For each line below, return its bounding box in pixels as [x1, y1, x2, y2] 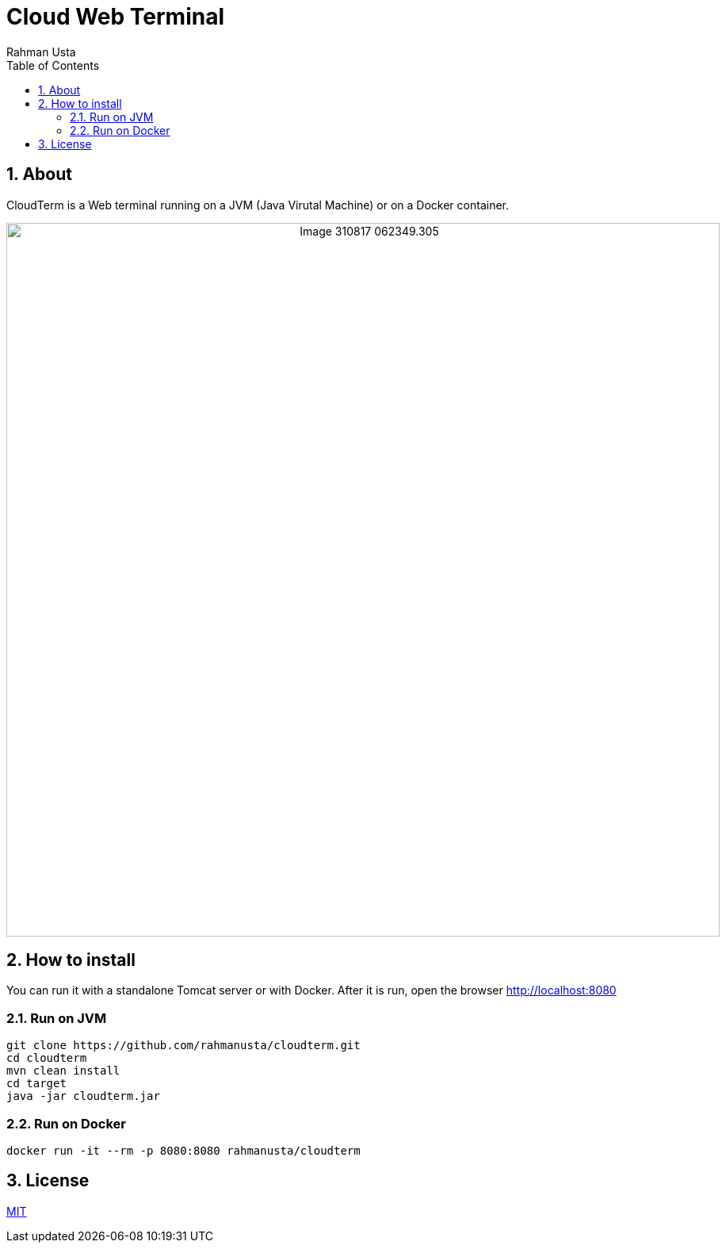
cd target [6, 1077, 67, 1090]
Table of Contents [6, 58, 100, 72]
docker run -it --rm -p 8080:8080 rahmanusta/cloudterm [6, 1144, 361, 1157]
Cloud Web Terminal [6, 3, 225, 30]
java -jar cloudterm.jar [6, 1090, 160, 1103]
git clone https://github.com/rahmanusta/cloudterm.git [6, 1039, 361, 1052]
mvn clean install [6, 1064, 120, 1078]
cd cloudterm [6, 1052, 87, 1065]
